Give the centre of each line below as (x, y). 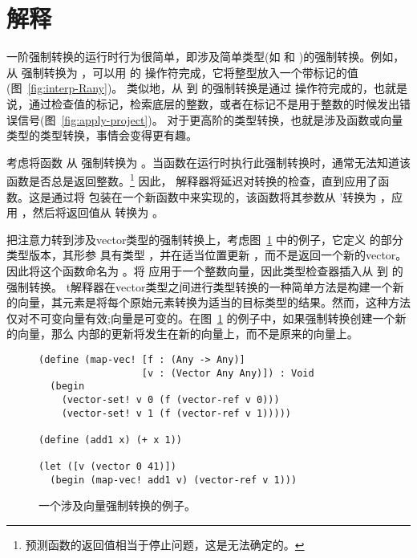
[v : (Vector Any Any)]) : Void (228, 373)
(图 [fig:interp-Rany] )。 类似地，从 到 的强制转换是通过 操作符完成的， (190, 88)
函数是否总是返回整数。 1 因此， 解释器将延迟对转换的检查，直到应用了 (192, 179)
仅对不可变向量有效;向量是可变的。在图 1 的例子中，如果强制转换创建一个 (201, 318)
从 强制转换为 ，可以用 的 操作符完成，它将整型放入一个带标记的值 (182, 72)
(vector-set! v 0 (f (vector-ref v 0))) (170, 399)
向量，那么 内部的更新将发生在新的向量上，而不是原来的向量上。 (188, 334)
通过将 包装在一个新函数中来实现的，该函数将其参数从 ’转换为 (214, 196)
